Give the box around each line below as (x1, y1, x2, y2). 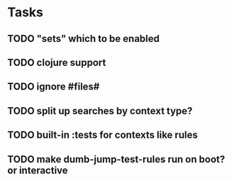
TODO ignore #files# (7, 81, 100, 93)
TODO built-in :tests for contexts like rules (7, 129, 198, 141)
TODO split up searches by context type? (7, 104, 193, 117)
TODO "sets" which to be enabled (7, 33, 160, 45)
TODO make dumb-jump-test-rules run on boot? (7, 153, 226, 165)
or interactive (7, 164, 69, 176)
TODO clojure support (7, 56, 106, 68)
